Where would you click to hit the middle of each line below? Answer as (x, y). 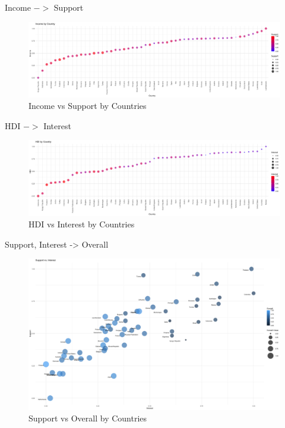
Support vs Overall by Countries (88, 418)
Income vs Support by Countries (88, 106)
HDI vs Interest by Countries (82, 224)
